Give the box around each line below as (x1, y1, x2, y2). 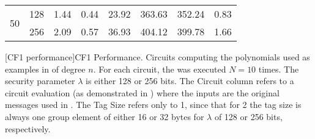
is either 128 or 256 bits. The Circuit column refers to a (86, 74, 294, 87)
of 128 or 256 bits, (214, 110, 283, 123)
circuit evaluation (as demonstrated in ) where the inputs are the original (5, 86, 280, 99)
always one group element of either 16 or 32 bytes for (5, 110, 204, 123)
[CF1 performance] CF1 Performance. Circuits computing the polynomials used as (5, 51, 310, 63)
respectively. (5, 122, 51, 135)
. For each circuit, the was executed (93, 62, 226, 75)
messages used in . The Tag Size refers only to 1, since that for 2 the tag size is (5, 98, 302, 111)
